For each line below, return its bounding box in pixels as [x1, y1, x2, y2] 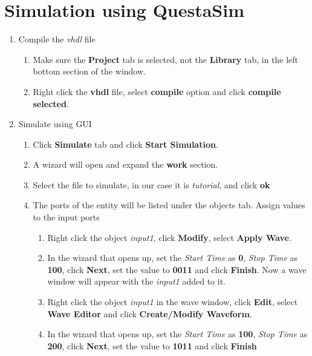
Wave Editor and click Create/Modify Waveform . [47, 307, 252, 320]
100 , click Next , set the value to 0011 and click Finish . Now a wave [47, 263, 307, 275]
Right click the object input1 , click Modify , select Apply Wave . [47, 231, 291, 243]
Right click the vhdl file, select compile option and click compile [33, 85, 281, 97]
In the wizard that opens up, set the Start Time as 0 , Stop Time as [47, 251, 298, 264]
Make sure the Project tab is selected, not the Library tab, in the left [33, 53, 299, 65]
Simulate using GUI [18, 117, 92, 130]
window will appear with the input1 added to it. [47, 275, 226, 288]
